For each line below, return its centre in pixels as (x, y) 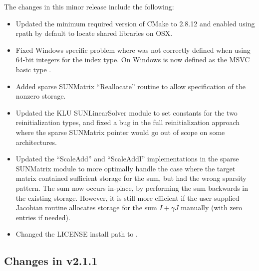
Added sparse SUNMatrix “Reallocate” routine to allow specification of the (131, 86)
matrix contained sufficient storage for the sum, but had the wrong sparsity (131, 178)
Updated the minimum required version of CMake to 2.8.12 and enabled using (135, 23)
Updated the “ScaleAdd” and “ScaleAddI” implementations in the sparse (127, 159)
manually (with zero (212, 207)
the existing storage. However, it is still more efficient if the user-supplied (128, 198)
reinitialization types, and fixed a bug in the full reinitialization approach (128, 122)
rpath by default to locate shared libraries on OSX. (94, 33)
